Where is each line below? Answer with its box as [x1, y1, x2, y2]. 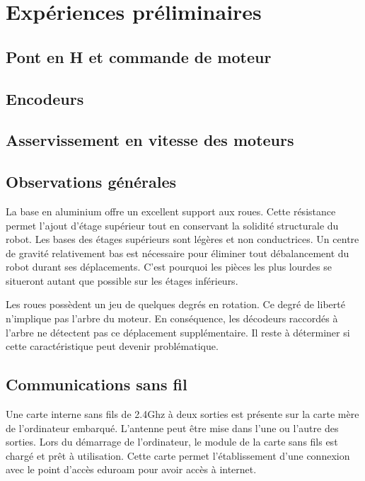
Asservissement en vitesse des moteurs [6, 129, 294, 151]
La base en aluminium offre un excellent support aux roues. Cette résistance [6, 203, 336, 218]
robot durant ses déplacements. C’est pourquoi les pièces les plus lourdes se [6, 259, 332, 274]
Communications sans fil [6, 373, 187, 395]
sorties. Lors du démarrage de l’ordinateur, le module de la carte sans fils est [6, 434, 338, 449]
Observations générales [6, 171, 177, 193]
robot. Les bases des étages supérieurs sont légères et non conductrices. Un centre [6, 232, 359, 247]
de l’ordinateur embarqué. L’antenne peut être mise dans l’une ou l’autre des [6, 420, 339, 435]
